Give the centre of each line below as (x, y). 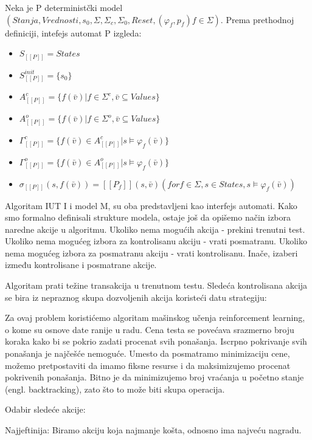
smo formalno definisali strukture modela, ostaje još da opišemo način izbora (148, 217)
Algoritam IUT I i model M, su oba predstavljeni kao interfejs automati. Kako (151, 205)
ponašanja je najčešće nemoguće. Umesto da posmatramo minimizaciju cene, (147, 353)
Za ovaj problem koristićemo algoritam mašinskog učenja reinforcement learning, (155, 318)
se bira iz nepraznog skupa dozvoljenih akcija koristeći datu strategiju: (136, 297)
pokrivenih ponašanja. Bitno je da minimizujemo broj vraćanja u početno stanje (154, 377)
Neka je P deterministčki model (64, 7)
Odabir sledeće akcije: (45, 409)
